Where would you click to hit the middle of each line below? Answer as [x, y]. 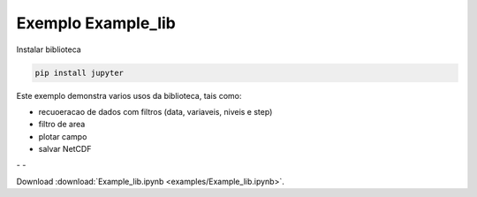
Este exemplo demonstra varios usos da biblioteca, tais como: [129, 95]
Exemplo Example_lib [96, 23]
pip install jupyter [79, 72]
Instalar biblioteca [49, 49]
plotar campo [63, 136]
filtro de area [62, 125]
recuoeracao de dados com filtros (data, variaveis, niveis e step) [155, 111]
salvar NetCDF [65, 149]
